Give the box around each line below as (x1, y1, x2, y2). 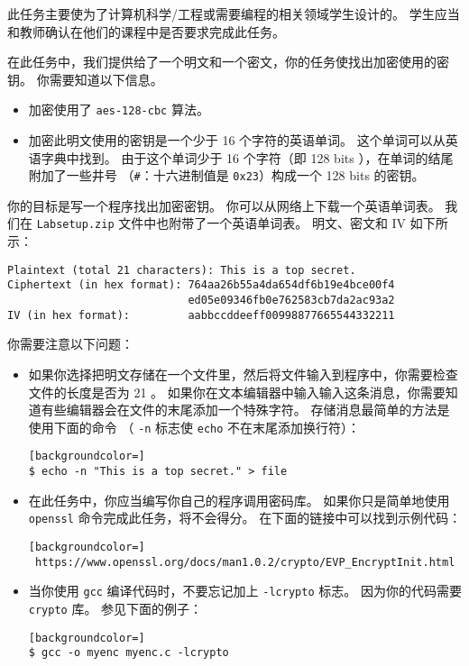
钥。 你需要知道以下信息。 (7, 69, 163, 88)
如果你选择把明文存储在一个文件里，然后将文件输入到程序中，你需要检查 (28, 364, 458, 383)
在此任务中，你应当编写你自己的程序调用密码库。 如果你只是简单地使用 (28, 490, 450, 509)
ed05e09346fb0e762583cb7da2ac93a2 (188, 294, 395, 307)
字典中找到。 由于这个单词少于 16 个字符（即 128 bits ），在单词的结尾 (41, 148, 454, 167)
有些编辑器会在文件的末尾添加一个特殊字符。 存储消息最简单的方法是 (41, 400, 450, 419)
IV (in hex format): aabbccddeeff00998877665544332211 (7, 308, 395, 322)
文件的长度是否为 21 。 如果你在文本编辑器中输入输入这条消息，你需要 (28, 382, 446, 401)
